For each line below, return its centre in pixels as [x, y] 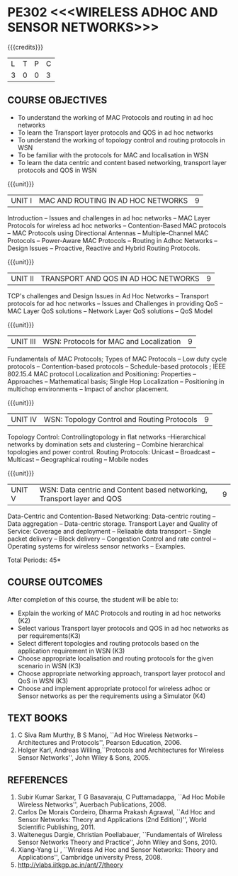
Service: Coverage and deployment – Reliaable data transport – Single [109, 531]
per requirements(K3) [49, 636]
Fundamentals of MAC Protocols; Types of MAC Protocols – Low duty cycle [117, 359]
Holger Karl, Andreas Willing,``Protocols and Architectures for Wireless [121, 750]
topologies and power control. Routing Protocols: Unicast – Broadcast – [111, 451]
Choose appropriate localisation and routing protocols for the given [115, 658]
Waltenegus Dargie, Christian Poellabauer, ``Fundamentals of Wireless [120, 835]
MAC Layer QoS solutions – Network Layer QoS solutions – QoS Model [110, 311]
